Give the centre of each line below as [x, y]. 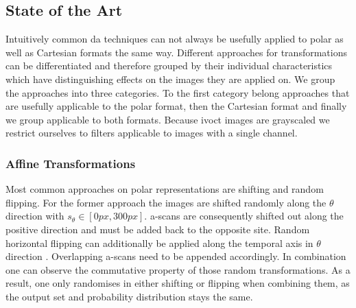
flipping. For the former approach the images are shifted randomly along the [166, 202]
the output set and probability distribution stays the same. [129, 296]
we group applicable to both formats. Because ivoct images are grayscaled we [168, 119]
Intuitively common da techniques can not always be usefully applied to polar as [175, 39]
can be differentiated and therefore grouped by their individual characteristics [169, 66]
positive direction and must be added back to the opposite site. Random [158, 229]
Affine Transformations [71, 163]
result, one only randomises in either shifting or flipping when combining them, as [178, 283]
